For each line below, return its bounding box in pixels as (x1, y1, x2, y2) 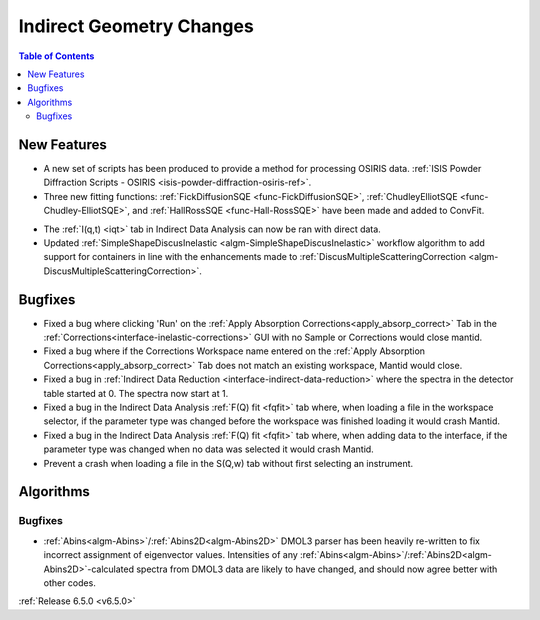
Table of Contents (18, 50, 95, 62)
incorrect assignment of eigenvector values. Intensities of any (43, 549, 299, 561)
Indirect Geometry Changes (18, 15, 254, 37)
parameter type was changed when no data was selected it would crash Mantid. (43, 443, 374, 455)
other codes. (43, 576, 97, 589)
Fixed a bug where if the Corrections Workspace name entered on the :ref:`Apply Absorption (43, 345, 425, 357)
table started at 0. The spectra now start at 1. (43, 387, 229, 399)
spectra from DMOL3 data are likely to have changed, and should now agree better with (136, 563, 498, 575)
